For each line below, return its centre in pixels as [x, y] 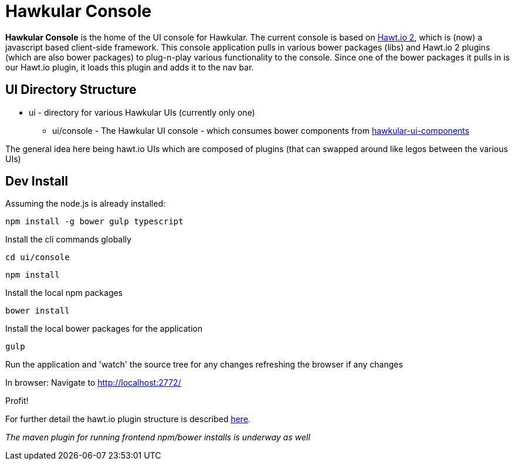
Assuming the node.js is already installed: [85, 204]
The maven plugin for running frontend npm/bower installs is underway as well [158, 437]
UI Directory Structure [71, 90]
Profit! [17, 401]
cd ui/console [38, 257]
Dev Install [37, 181]
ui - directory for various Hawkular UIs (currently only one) [142, 112]
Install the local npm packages [64, 293]
